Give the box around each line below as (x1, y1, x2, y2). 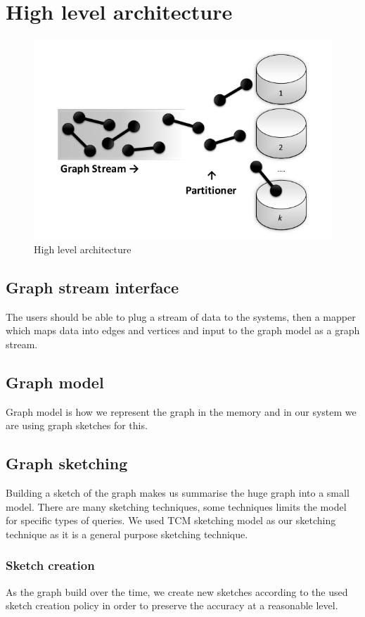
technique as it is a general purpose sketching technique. (6, 526, 248, 541)
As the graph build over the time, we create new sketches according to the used (6, 584, 348, 599)
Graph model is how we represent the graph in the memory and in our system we (6, 404, 357, 419)
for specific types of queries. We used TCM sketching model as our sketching (6, 513, 336, 528)
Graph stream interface (6, 276, 179, 298)
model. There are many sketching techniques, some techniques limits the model (6, 499, 347, 514)
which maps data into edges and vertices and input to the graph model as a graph (6, 323, 360, 338)
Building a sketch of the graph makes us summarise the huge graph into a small (6, 485, 350, 500)
